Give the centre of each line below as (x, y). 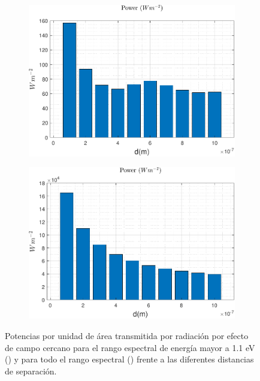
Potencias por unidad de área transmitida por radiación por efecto (127, 335)
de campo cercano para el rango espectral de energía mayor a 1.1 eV (130, 347)
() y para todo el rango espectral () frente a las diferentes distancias (129, 359)
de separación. (31, 371)
